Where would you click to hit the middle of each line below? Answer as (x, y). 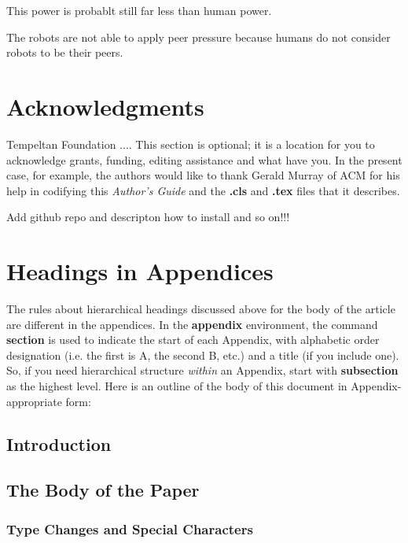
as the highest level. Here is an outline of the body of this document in (177, 385)
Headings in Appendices (140, 271)
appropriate (34, 401)
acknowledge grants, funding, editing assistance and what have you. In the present (204, 159)
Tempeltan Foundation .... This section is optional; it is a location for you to (191, 144)
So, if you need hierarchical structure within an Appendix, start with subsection (202, 370)
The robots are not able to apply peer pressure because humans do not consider (198, 37)
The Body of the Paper (103, 490)
